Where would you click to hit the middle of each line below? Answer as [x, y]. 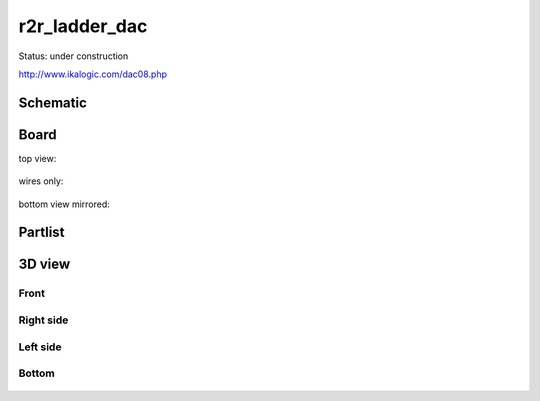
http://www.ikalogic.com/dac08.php [93, 74]
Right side [43, 320]
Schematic [52, 102]
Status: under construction [73, 56]
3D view [44, 264]
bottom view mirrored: [64, 204]
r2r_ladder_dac [83, 26]
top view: [37, 158]
